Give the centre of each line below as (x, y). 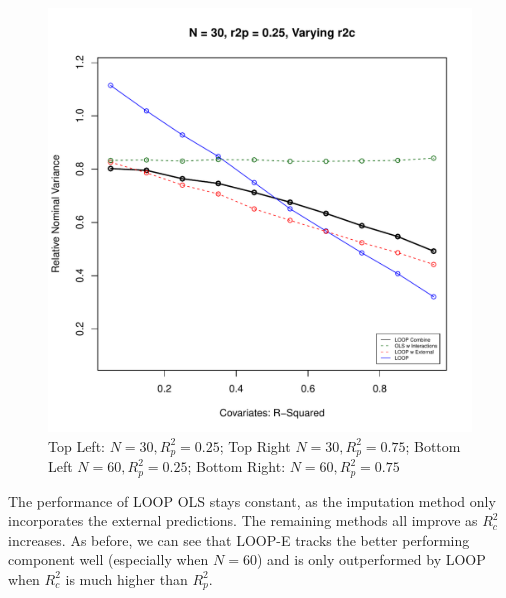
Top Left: (76, 445)
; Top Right (255, 445)
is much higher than (126, 578)
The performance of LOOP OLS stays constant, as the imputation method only (252, 500)
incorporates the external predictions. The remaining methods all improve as (243, 520)
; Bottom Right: (236, 466)
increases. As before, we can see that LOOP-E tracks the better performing (239, 539)
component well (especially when (108, 559)
